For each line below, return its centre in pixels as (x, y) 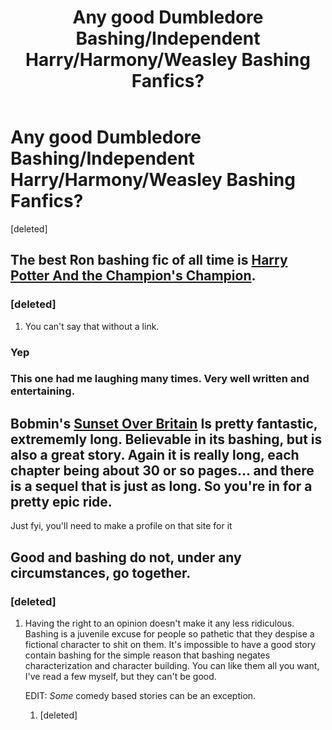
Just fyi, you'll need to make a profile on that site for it (121, 526)
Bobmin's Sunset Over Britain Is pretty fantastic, (164, 423)
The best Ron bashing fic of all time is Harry (149, 260)
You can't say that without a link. (92, 326)
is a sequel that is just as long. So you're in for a (161, 486)
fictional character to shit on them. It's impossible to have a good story (170, 644)
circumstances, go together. (101, 572)
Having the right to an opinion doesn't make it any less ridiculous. (159, 623)
